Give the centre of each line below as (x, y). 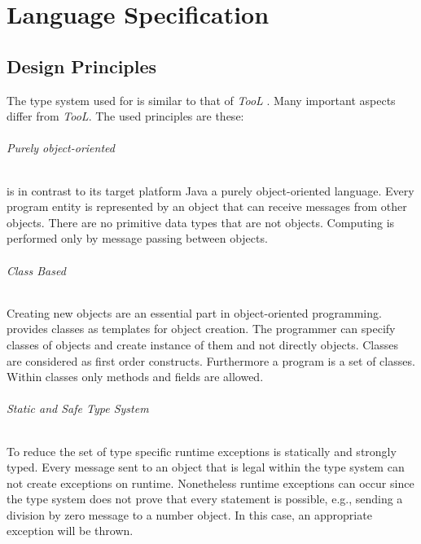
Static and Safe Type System (78, 408)
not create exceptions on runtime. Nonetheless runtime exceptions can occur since (210, 483)
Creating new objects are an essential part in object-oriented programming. (194, 312)
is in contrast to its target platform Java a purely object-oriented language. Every (210, 190)
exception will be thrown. (70, 531)
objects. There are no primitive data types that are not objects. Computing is (201, 222)
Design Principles (82, 66)
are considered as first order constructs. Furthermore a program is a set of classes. (211, 360)
